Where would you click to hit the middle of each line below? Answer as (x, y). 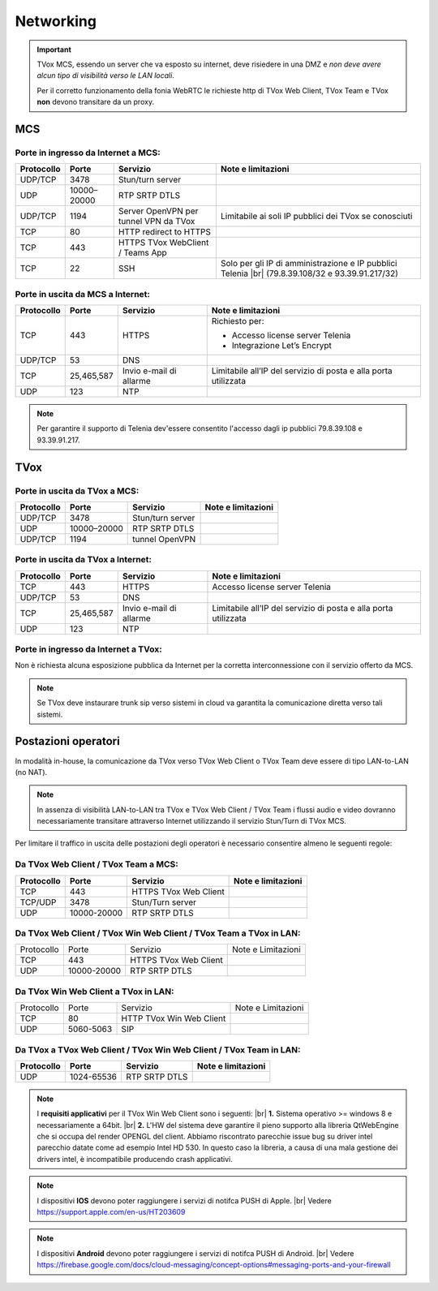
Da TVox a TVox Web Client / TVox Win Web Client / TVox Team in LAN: (158, 1049)
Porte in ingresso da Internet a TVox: (88, 649)
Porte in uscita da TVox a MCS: (77, 491)
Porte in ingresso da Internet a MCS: (88, 153)
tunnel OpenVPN (164, 539)
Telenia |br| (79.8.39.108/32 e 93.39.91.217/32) (309, 273)
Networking (56, 21)
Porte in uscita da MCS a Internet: (82, 294)
